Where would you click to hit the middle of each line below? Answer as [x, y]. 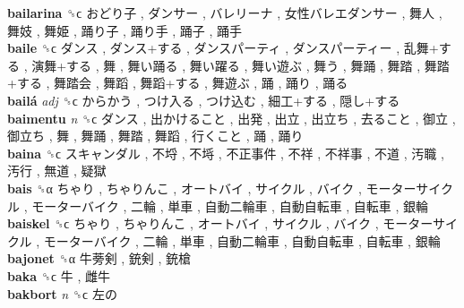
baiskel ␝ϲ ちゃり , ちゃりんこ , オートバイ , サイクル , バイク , [193, 223]
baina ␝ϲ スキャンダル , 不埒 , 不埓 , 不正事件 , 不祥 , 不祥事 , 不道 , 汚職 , [226, 153]
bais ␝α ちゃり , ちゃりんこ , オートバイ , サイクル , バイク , [185, 188]
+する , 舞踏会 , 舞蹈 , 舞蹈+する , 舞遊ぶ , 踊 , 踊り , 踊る [178, 83]
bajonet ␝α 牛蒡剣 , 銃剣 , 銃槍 [99, 258]
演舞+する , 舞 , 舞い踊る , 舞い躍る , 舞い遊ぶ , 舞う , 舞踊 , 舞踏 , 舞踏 [241, 65]
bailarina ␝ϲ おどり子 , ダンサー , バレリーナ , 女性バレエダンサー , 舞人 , [225, 13]
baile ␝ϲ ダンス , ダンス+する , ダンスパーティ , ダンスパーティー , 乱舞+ [223, 48]
